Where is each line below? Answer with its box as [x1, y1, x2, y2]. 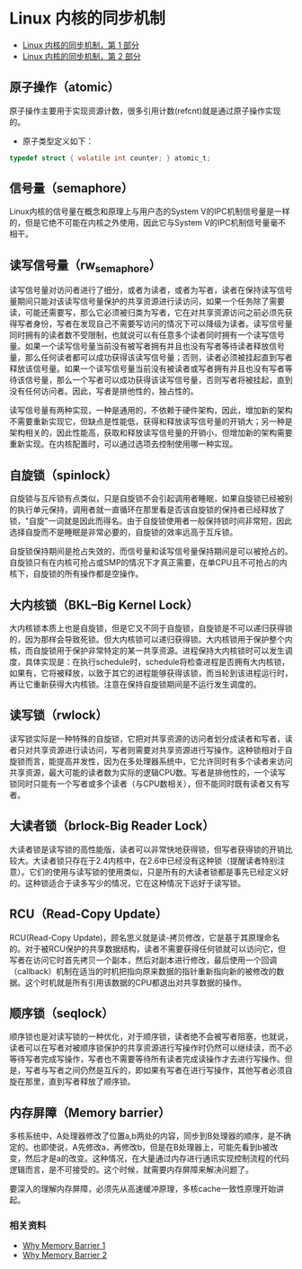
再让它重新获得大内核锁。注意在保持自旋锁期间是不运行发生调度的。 [9, 679, 262, 690]
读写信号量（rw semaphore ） [9, 257, 162, 275]
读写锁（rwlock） [9, 707, 108, 723]
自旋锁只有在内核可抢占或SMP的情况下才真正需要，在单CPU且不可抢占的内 [9, 557, 288, 568]
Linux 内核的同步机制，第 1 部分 [22, 40, 139, 50]
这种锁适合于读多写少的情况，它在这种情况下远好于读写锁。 [24, 877, 245, 888]
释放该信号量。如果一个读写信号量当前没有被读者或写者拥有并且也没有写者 [9, 363, 285, 374]
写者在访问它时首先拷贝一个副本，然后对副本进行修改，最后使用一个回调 [9, 954, 277, 965]
